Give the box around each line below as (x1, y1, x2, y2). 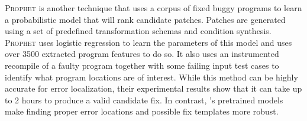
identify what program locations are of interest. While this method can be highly (5, 70, 298, 83)
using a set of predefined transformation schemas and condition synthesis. (5, 25, 272, 37)
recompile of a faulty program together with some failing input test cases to (5, 59, 279, 71)
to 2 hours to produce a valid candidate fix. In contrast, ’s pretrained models (5, 93, 283, 106)
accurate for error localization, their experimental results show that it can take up (5, 82, 302, 95)
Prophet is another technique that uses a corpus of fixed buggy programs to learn (5, 2, 302, 14)
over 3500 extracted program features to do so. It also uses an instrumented (5, 48, 279, 60)
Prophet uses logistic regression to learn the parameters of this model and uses (5, 36, 292, 48)
